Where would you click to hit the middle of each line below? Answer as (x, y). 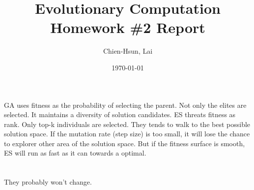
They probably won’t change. (48, 182)
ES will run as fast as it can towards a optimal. (75, 153)
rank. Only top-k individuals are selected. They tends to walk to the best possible (127, 124)
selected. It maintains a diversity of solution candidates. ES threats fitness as (120, 114)
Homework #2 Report (128, 27)
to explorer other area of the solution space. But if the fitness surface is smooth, (125, 143)
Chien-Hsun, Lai (128, 51)
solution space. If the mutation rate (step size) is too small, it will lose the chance (127, 134)
